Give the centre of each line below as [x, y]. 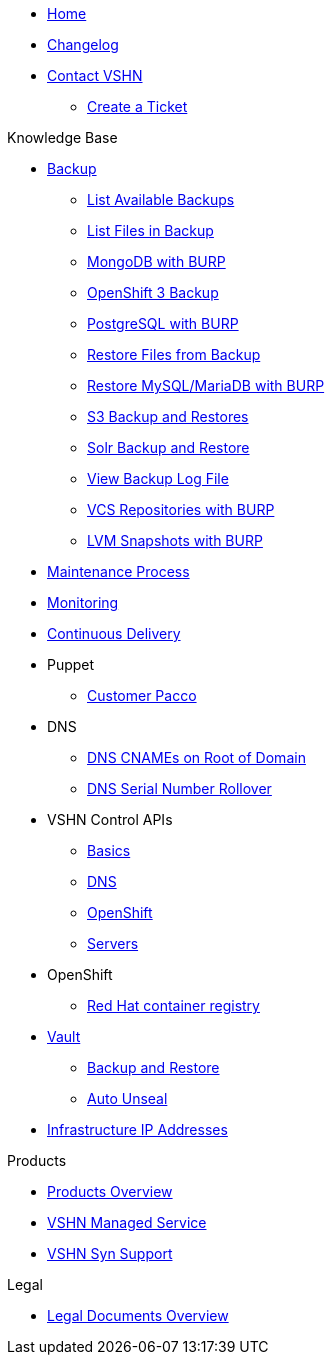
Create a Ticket [137, 106]
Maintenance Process [118, 571]
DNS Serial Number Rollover [179, 788]
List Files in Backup [150, 230]
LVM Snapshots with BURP [175, 540]
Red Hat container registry [173, 1005]
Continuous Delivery [114, 633]
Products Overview [110, 1191]
